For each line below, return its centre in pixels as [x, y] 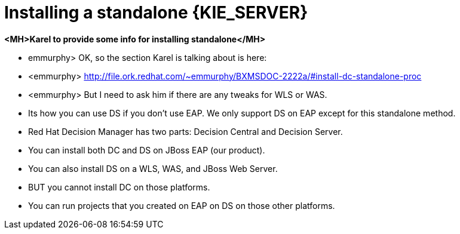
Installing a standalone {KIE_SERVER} [156, 13]
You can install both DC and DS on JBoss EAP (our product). [147, 150]
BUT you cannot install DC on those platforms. [119, 187]
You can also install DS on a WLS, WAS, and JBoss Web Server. [153, 168]
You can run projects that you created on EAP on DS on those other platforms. [182, 205]
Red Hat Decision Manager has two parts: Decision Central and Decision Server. [185, 131]
